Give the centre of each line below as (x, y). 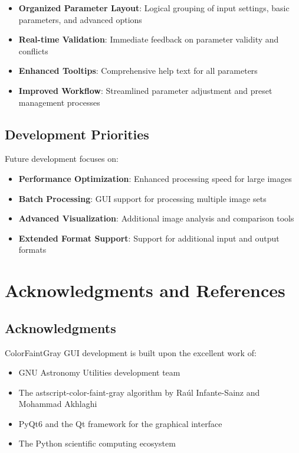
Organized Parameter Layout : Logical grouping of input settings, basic (154, 8)
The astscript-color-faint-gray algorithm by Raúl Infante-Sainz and (139, 392)
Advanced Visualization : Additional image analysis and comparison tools (156, 218)
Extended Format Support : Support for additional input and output (149, 238)
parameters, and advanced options (80, 19)
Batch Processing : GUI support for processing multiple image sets (142, 198)
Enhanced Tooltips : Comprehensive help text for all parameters (138, 71)
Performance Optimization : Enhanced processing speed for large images (155, 178)
